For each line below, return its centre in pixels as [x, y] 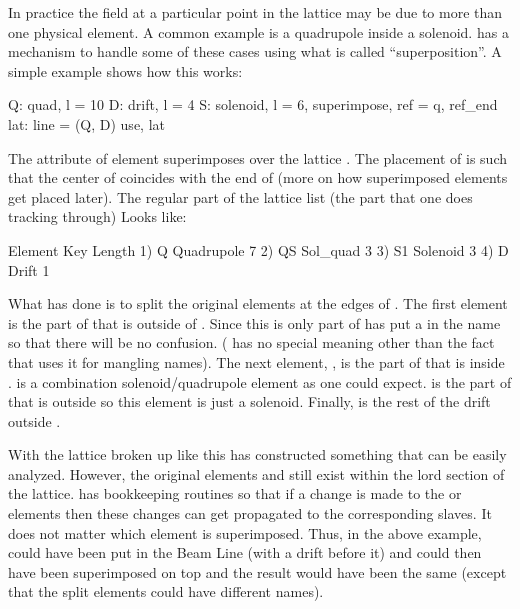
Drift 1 [29, 269]
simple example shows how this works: [125, 70]
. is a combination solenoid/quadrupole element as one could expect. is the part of [260, 381]
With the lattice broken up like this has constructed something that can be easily [257, 454]
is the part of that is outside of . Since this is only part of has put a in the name [254, 322]
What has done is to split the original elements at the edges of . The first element [258, 303]
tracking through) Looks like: [97, 216]
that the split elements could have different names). [166, 591]
